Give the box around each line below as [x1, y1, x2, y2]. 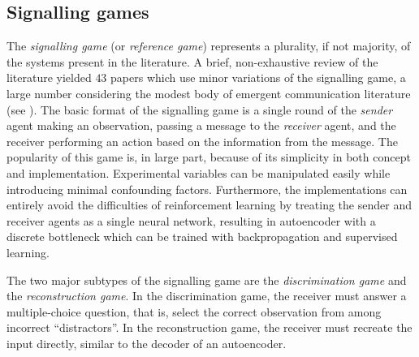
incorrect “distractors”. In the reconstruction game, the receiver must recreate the [6, 319, 413, 336]
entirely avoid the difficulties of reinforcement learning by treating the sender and [6, 196, 412, 213]
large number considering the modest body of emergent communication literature [6, 84, 411, 101]
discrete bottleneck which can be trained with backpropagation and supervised [6, 228, 398, 245]
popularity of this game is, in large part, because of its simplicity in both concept [6, 148, 411, 166]
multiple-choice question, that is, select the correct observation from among [6, 303, 382, 320]
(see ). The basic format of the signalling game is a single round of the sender [6, 101, 393, 118]
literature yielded [6, 69, 92, 86]
